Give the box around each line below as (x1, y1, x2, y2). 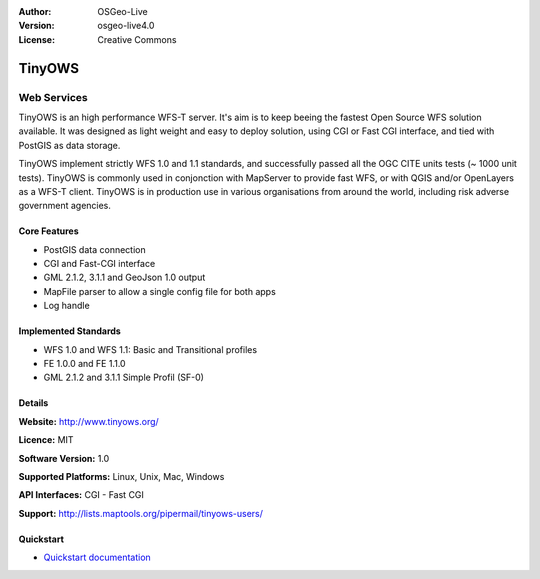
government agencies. (18, 200, 112, 212)
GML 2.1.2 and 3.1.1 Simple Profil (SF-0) (43, 371, 205, 384)
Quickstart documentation (43, 551, 152, 564)
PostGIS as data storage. (18, 139, 121, 151)
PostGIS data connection (43, 243, 146, 255)
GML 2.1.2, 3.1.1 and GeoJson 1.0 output (43, 271, 206, 284)
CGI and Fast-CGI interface (43, 258, 156, 270)
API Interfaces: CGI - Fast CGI (18, 489, 145, 501)
